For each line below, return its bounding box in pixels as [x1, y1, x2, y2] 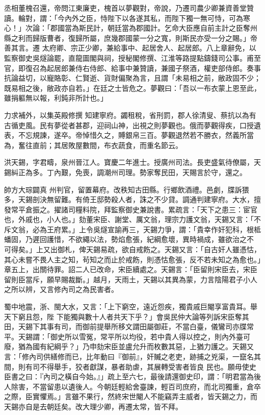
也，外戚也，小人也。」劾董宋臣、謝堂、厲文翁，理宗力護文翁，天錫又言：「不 [4, 214, 261, 225]
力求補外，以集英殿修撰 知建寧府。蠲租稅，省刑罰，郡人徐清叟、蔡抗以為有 [4, 109, 256, 120]
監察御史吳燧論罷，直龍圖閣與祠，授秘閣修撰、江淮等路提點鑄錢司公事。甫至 [4, 52, 261, 63]
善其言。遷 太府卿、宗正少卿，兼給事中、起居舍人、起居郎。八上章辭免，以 [4, 42, 256, 53]
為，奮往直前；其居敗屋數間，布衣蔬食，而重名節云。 [4, 139, 182, 150]
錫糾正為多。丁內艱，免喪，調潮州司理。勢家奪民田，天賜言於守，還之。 [4, 166, 247, 177]
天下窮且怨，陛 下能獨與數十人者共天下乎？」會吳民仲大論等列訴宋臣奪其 [4, 311, 249, 322]
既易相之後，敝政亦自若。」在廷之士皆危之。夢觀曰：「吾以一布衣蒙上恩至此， [4, 82, 261, 93]
